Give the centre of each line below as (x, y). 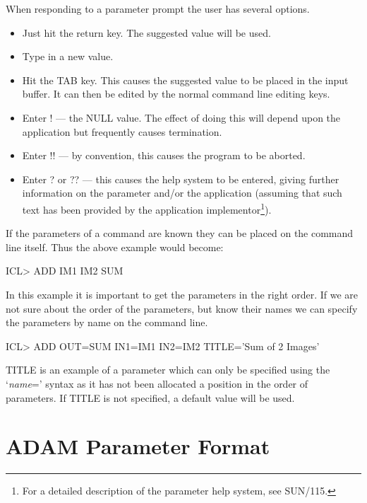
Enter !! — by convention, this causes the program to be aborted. (164, 155)
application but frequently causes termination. (122, 131)
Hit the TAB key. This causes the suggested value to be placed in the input (185, 80)
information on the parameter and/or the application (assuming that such (182, 193)
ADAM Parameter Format (138, 446)
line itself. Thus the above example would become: (115, 247)
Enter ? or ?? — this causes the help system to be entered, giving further (181, 179)
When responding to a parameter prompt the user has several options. (158, 8)
